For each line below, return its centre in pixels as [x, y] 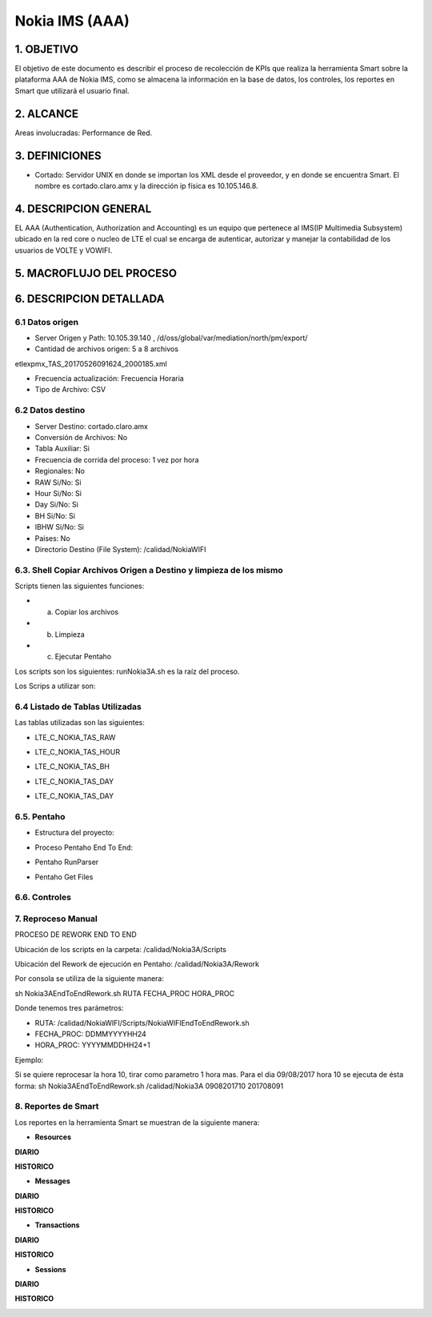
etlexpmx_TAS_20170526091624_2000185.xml [91, 363]
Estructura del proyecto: [75, 833]
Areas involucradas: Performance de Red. [84, 133]
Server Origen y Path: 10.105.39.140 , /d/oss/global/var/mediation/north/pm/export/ [171, 338]
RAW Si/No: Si [58, 482]
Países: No [53, 538]
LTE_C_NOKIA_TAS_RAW [75, 737]
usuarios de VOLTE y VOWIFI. [64, 250]
